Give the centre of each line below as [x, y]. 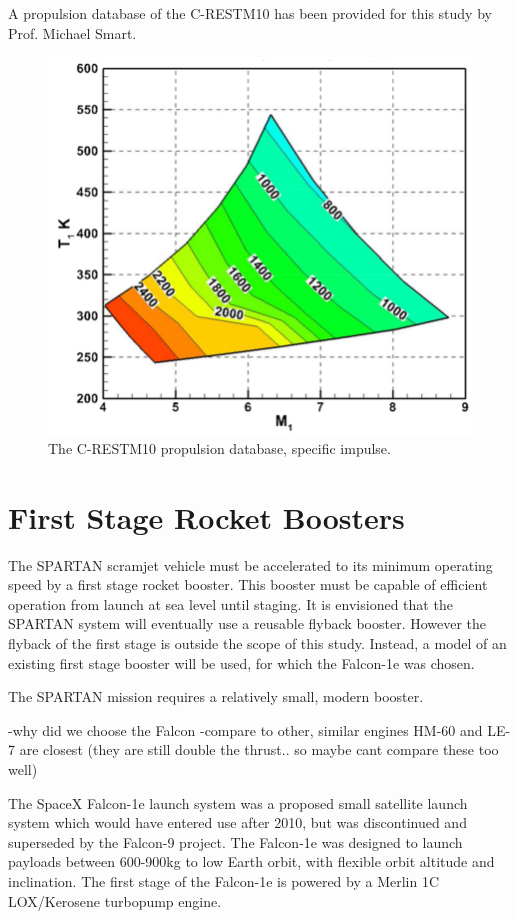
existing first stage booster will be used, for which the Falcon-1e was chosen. [241, 662]
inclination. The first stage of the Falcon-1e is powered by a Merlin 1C [224, 880]
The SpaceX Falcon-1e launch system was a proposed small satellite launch [238, 802]
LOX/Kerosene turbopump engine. [115, 900]
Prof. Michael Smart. [72, 32]
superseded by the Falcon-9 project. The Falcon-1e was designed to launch [235, 841]
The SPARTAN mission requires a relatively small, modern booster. [216, 696]
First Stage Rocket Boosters [206, 516]
